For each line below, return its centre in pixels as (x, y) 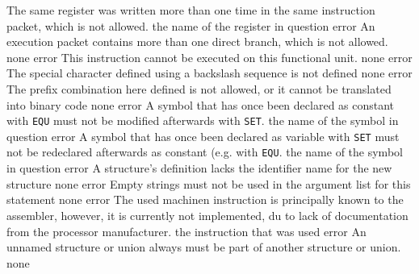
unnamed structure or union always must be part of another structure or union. (204, 247)
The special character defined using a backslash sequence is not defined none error (209, 73)
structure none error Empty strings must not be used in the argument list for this (209, 183)
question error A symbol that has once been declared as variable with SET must (203, 136)
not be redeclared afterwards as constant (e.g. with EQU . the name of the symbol (205, 152)
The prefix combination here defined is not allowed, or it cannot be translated (199, 88)
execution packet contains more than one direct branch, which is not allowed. (197, 42)
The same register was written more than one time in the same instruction (191, 10)
